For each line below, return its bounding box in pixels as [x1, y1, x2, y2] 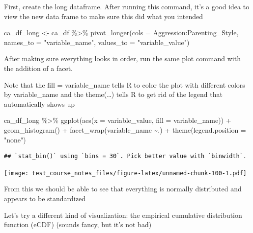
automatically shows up [4, 98, 75, 109]
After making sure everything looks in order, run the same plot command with [4, 53, 241, 64]
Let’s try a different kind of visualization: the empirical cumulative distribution [4, 210, 242, 220]
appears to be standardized [4, 193, 85, 203]
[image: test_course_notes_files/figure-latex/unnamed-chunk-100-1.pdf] [4, 169, 247, 177]
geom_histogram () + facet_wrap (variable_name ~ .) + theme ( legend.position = [4, 124, 246, 135]
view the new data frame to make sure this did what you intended [4, 11, 203, 21]
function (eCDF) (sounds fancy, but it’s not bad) [4, 219, 152, 230]
